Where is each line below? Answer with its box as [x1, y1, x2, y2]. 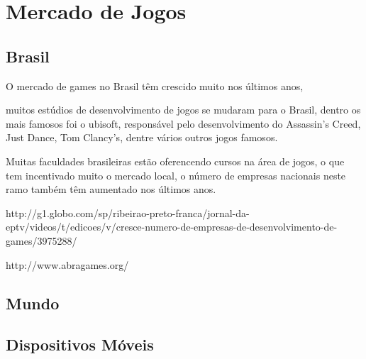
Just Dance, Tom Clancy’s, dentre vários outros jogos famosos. [6, 130, 278, 145]
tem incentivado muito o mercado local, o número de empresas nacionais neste [6, 167, 346, 182]
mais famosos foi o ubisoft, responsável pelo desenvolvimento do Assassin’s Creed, [6, 116, 361, 131]
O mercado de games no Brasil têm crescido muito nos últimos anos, [6, 78, 304, 93]
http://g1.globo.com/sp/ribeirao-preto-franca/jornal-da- [6, 205, 250, 220]
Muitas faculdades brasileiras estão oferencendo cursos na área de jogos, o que [6, 153, 345, 168]
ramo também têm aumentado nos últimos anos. [6, 182, 216, 197]
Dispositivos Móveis [6, 333, 154, 355]
